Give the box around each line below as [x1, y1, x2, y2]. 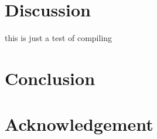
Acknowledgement [5, 112, 153, 136]
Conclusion [5, 66, 95, 90]
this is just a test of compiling [5, 32, 112, 44]
